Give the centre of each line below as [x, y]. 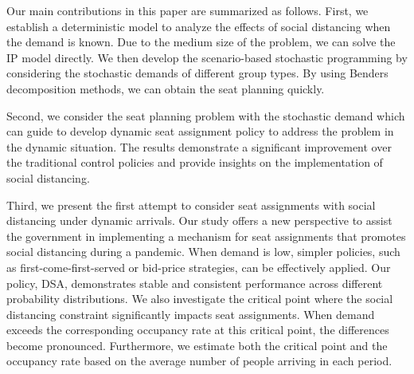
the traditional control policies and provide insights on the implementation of [195, 162]
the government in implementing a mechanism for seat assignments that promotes [206, 236]
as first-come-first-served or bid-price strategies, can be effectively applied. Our [199, 267]
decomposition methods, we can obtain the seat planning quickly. [166, 88]
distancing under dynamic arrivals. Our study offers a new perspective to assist [199, 220]
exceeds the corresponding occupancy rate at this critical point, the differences [198, 330]
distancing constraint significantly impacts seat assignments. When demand [191, 314]
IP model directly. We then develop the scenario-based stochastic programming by [207, 57]
